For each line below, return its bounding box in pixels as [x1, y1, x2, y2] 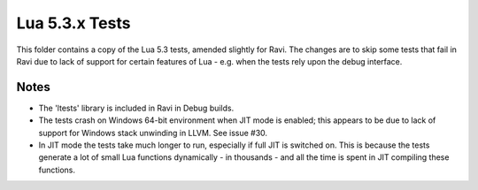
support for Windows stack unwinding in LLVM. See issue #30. [38, 127, 268, 138]
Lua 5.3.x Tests [16, 13, 131, 33]
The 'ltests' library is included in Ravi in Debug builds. [38, 103, 235, 113]
